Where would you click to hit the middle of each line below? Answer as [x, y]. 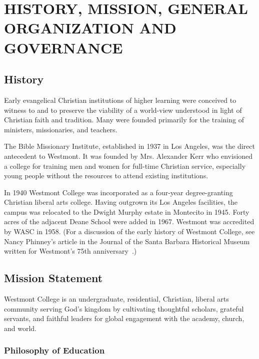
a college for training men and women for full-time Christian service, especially [125, 166]
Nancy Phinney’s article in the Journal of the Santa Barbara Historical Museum [127, 241]
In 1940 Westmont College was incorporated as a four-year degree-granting [118, 192]
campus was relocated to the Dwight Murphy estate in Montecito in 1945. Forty [127, 211]
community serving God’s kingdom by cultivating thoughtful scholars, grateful [124, 308]
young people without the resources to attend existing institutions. [106, 176]
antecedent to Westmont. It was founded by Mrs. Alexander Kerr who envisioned [128, 156]
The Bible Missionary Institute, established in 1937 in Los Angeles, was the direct [129, 146]
